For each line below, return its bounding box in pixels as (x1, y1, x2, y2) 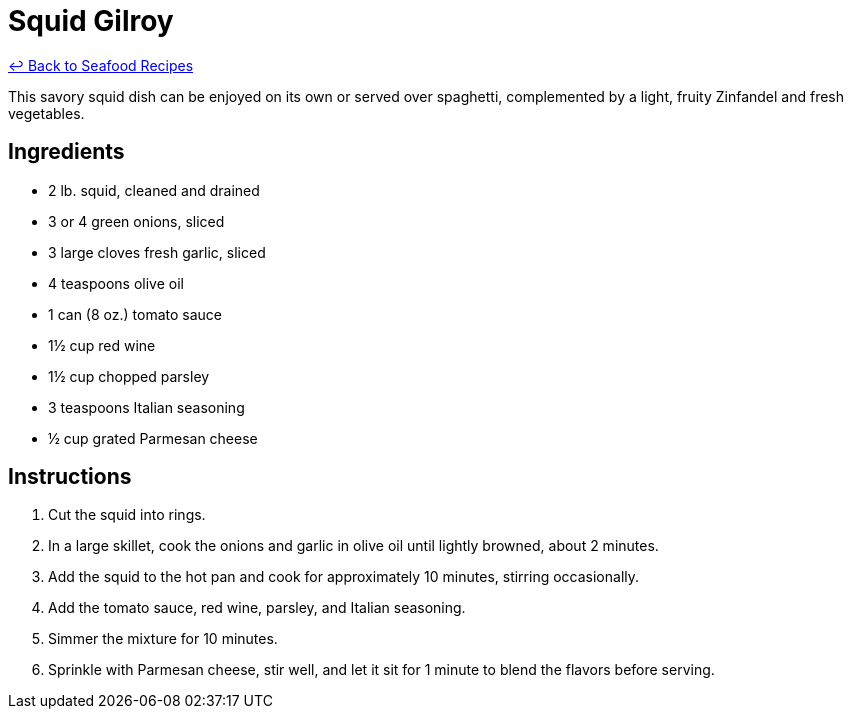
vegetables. (8, 104, 85, 122)
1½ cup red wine (48, 336, 156, 354)
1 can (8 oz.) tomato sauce (48, 305, 222, 323)
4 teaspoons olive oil (48, 274, 184, 292)
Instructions (8, 464, 132, 490)
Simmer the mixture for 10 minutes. (48, 630, 278, 648)
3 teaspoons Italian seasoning (48, 398, 245, 416)
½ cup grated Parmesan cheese (48, 429, 258, 447)
